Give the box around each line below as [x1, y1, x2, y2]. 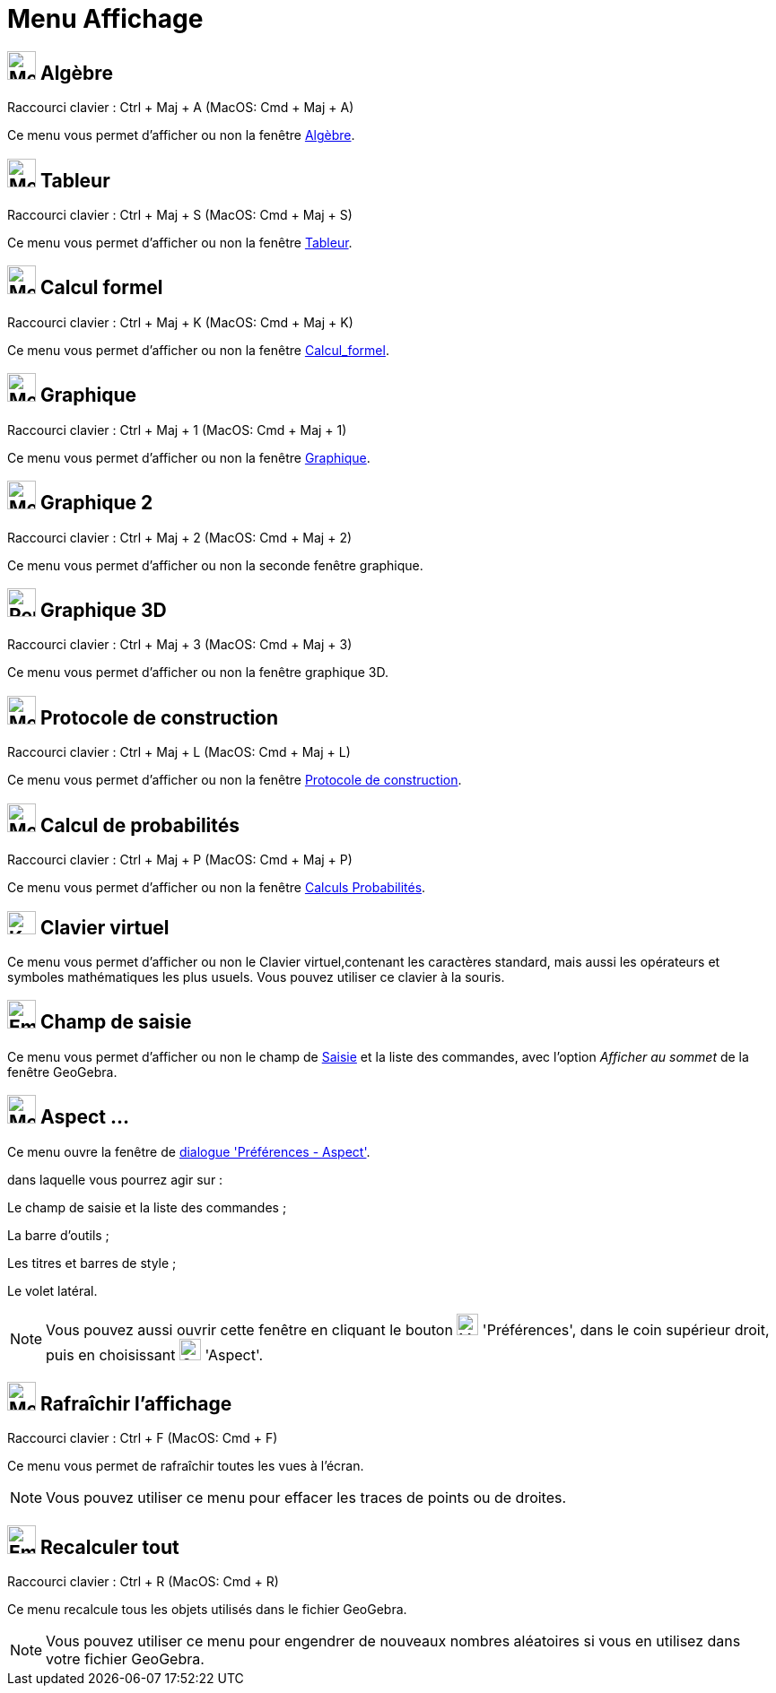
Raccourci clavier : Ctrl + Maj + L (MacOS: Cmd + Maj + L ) [7, 744, 351, 760]
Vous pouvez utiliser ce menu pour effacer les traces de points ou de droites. [46, 1489, 567, 1507]
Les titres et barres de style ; [7, 1255, 177, 1271]
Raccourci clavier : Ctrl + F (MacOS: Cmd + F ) [7, 1430, 278, 1446]
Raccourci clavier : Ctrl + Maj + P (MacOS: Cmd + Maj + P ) [7, 852, 353, 868]
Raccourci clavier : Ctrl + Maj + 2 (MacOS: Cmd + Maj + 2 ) [7, 529, 353, 545]
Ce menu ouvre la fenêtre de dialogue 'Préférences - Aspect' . [7, 1143, 371, 1159]
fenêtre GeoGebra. [7, 1064, 118, 1080]
